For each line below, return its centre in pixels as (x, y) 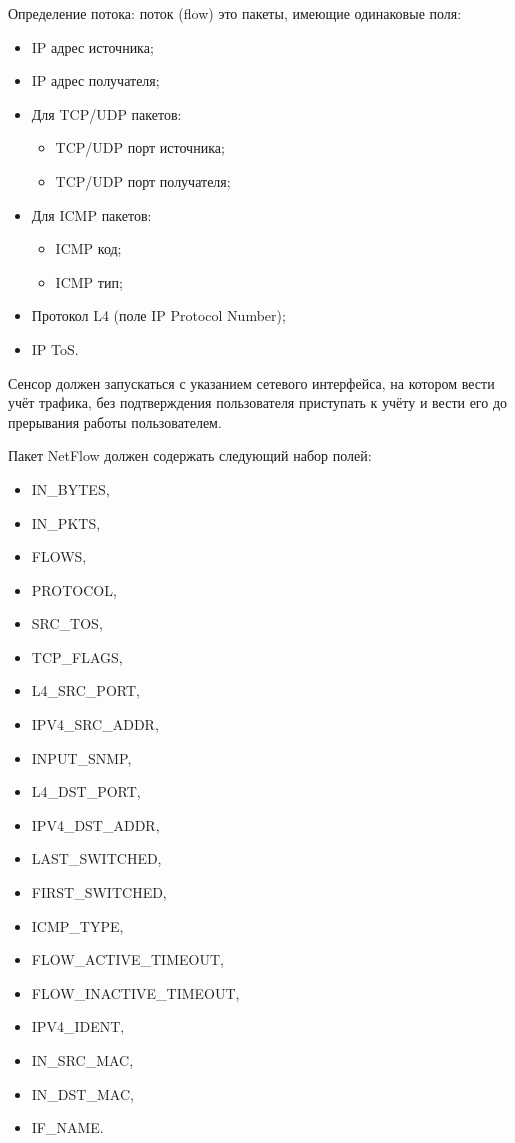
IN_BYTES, (70, 488)
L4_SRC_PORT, (85, 690)
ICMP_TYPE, (77, 925)
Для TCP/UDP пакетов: (106, 113)
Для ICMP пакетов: (91, 214)
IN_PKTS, (66, 522)
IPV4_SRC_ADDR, (95, 724)
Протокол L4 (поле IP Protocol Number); (158, 315)
